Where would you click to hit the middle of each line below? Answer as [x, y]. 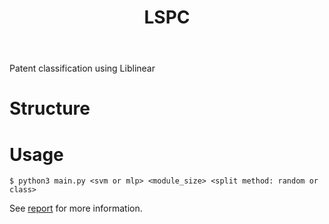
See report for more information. [76, 208]
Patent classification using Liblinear [82, 68]
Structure [50, 108]
